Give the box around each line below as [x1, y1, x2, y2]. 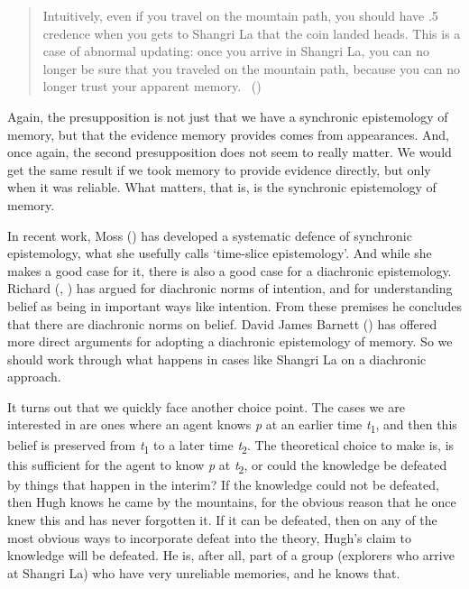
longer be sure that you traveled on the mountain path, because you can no [42, 59, 461, 78]
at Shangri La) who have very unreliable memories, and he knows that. [7, 563, 400, 582]
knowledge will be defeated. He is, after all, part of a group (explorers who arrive [7, 546, 455, 565]
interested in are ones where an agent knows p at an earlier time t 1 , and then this [7, 415, 457, 437]
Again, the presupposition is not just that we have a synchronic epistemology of [7, 106, 448, 125]
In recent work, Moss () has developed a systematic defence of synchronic [7, 225, 412, 244]
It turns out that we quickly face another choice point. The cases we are [7, 397, 405, 416]
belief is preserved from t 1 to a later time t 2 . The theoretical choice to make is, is [7, 435, 455, 456]
